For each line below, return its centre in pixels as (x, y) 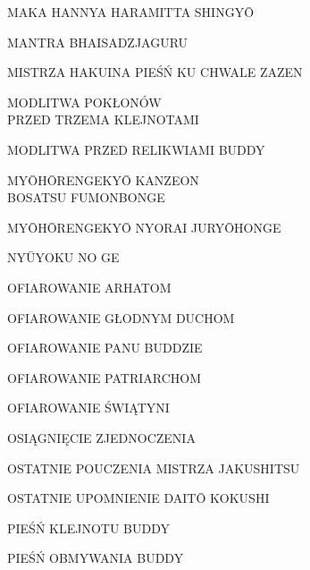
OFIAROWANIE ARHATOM (89, 287)
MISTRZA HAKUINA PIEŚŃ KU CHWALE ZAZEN (155, 72)
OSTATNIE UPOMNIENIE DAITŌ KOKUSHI (138, 498)
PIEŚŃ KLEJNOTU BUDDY (89, 527)
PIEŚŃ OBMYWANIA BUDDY (96, 558)
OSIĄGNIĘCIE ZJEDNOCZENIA (101, 437)
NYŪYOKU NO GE (63, 257)
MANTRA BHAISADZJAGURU (98, 42)
